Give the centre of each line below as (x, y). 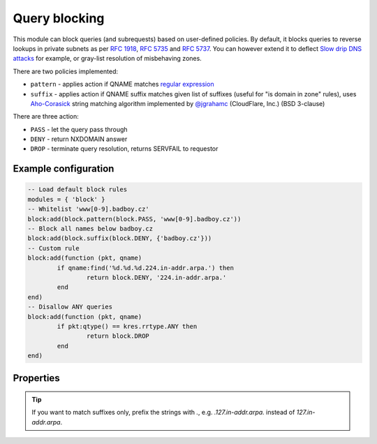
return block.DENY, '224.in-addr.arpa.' (156, 277)
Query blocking (59, 18)
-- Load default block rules (77, 190)
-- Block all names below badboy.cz (90, 229)
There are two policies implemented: (66, 71)
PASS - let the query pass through (79, 129)
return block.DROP (118, 336)
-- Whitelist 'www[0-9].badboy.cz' (88, 209)
